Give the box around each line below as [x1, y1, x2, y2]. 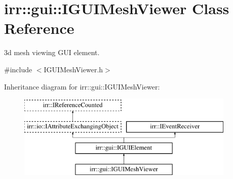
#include [4, 64, 32, 74]
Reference [4, 18, 74, 38]
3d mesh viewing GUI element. [4, 47, 100, 58]
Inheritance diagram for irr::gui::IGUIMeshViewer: [4, 81, 160, 92]
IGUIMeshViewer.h [44, 64, 103, 74]
